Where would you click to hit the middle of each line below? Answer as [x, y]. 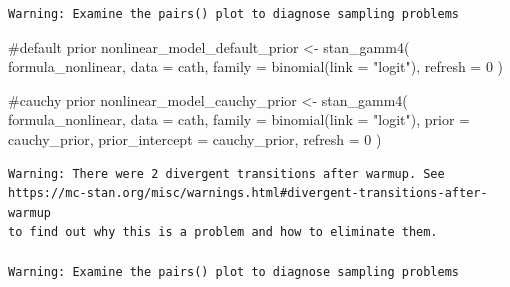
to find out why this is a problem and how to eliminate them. [223, 232]
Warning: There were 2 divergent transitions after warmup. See [226, 173]
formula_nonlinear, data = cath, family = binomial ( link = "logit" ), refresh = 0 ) [256, 66]
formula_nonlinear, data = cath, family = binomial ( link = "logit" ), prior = [239, 119]
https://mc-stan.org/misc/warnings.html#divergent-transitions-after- [248, 193]
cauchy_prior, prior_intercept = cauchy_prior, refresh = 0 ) [195, 138]
